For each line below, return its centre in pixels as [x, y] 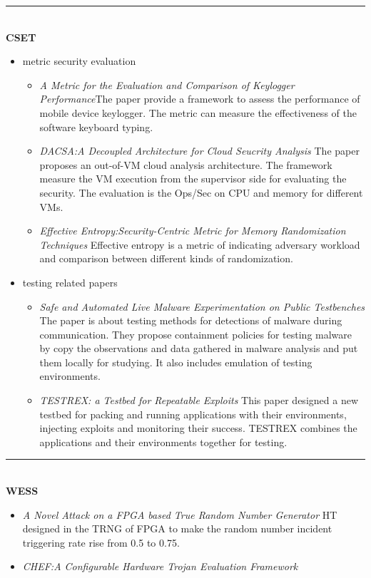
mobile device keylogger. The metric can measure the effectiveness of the [198, 112]
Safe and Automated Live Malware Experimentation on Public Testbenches [202, 306]
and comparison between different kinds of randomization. [166, 258]
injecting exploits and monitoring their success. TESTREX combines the [198, 428]
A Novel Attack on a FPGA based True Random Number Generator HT [180, 514]
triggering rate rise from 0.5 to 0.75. [101, 542]
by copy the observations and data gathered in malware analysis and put [199, 348]
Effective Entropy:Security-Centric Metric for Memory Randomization [193, 231]
